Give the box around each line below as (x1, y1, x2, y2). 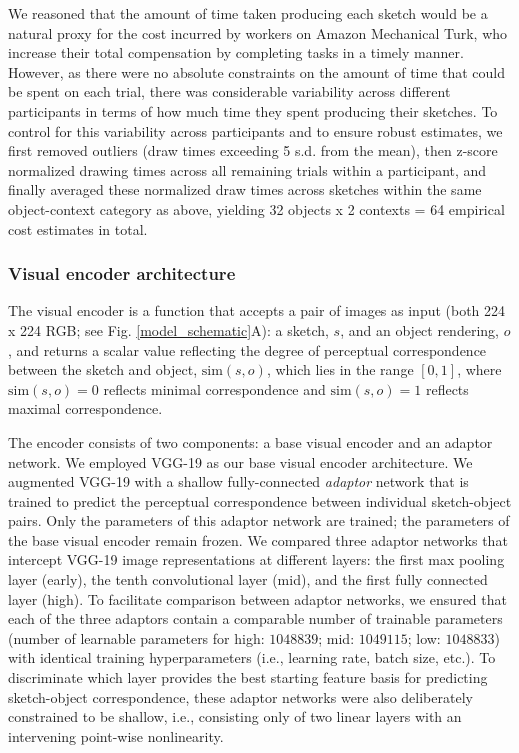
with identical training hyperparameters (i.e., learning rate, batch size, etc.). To (8, 647, 496, 668)
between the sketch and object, (8, 359, 198, 380)
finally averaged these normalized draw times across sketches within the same (8, 179, 482, 200)
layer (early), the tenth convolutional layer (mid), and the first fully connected (8, 569, 488, 590)
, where (457, 359, 502, 380)
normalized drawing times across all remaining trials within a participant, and (8, 159, 487, 180)
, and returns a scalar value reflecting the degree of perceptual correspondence (8, 339, 487, 360)
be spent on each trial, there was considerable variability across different (8, 81, 451, 102)
